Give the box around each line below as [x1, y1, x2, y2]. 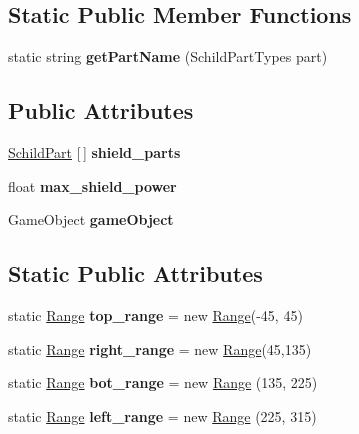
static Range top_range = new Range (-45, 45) [8, 304, 303, 325]
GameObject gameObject [8, 209, 174, 230]
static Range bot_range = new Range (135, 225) [8, 372, 318, 393]
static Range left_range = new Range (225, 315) [8, 405, 317, 426]
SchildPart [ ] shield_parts [8, 142, 181, 162]
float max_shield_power [8, 175, 177, 196]
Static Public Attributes [8, 258, 263, 289]
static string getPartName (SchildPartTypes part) [8, 46, 328, 67]
